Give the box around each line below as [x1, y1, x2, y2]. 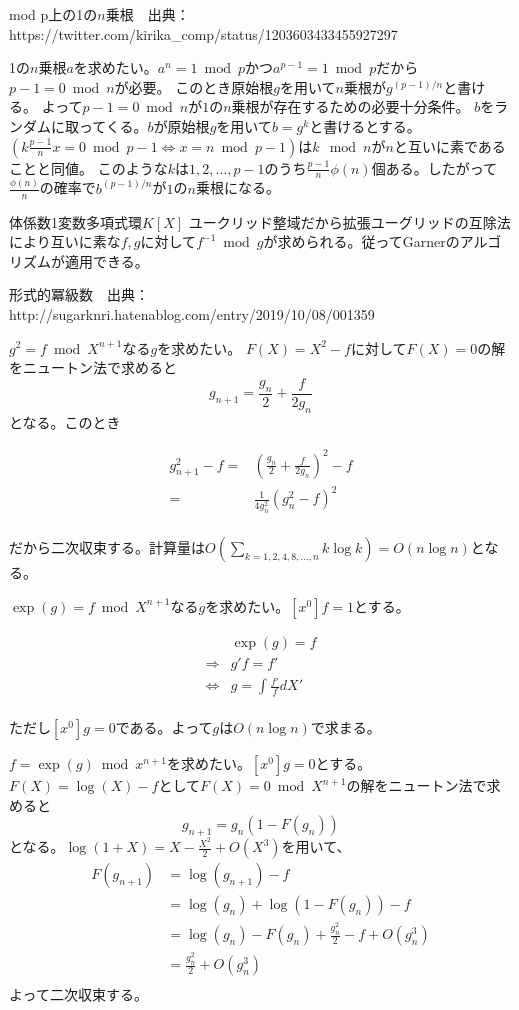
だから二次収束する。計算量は [9, 537, 205, 558]
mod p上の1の [9, 4, 98, 24]
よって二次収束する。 [9, 984, 148, 1005]
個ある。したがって [371, 157, 498, 178]
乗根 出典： [105, 4, 190, 24]
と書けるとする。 [309, 115, 421, 136]
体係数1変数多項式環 [9, 211, 142, 232]
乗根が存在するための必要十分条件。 [231, 96, 470, 117]
